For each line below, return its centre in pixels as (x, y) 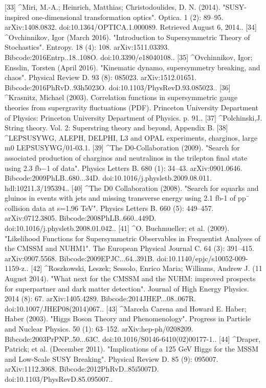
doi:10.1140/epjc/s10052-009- (202, 258)
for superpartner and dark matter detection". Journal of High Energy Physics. (127, 288)
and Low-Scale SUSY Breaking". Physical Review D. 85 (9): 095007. (112, 358)
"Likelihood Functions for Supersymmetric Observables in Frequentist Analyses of (133, 238)
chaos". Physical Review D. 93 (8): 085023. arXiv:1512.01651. (101, 77)
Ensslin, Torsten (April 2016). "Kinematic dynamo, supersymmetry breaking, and (132, 67)
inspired (17, 17)
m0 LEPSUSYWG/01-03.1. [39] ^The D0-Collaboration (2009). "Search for (122, 148)
